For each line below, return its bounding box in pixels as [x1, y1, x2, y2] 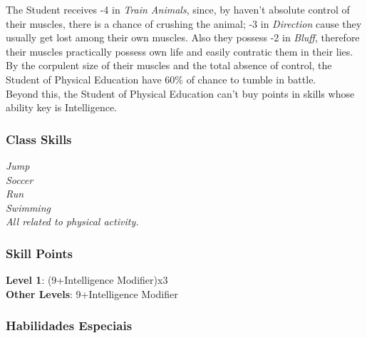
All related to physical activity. [6, 214, 139, 229]
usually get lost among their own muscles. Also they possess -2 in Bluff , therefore [6, 30, 360, 45]
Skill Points [6, 244, 73, 262]
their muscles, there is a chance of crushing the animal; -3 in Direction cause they [6, 16, 362, 31]
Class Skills [6, 130, 72, 148]
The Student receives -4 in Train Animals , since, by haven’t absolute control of [6, 2, 350, 16]
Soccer [6, 172, 33, 187]
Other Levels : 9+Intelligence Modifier [6, 286, 178, 301]
